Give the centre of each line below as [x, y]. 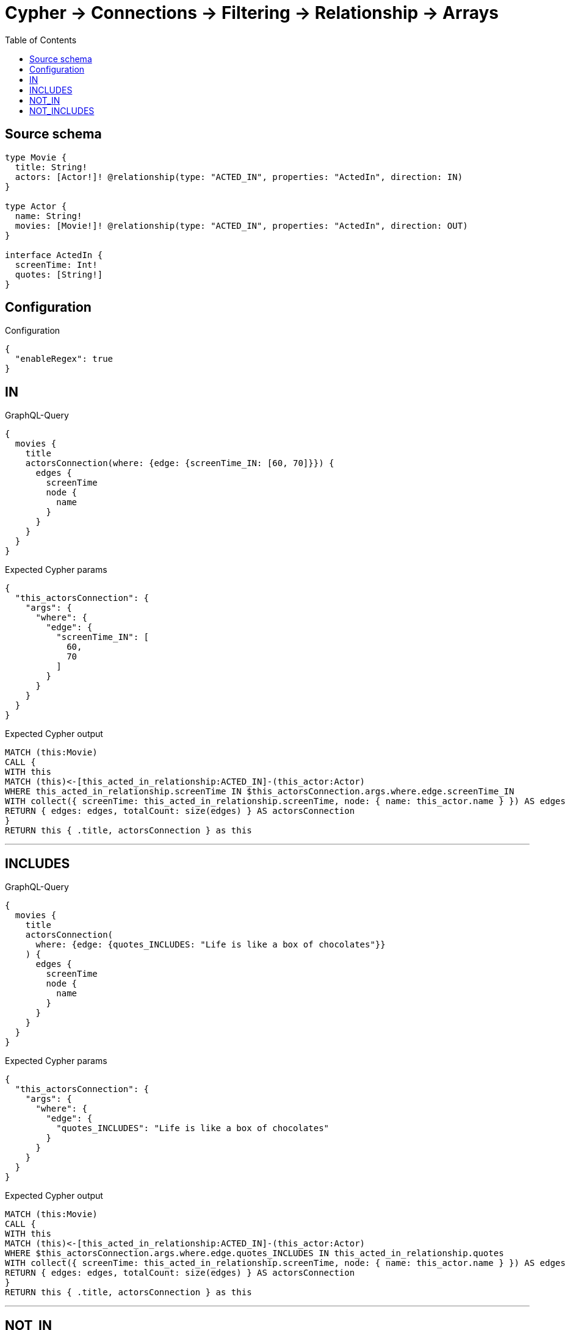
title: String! [51, 167]
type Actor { [36, 206]
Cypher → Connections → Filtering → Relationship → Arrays [252, 13]
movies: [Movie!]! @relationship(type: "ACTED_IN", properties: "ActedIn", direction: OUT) [241, 225]
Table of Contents [41, 40]
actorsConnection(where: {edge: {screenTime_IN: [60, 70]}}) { [180, 463]
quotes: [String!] [59, 274]
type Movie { [36, 157]
